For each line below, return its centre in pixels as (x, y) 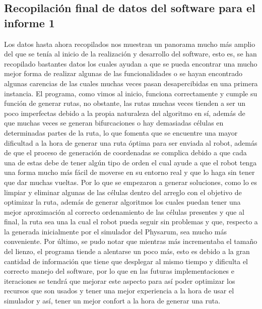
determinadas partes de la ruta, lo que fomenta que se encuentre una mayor (121, 132)
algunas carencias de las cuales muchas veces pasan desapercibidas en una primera (131, 83)
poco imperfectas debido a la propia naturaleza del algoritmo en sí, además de (125, 113)
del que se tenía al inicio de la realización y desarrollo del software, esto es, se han (130, 54)
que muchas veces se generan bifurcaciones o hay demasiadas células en (114, 123)
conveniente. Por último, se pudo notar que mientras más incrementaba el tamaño (131, 241)
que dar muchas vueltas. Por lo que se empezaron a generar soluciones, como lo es (131, 182)
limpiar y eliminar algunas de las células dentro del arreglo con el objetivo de (123, 192)
